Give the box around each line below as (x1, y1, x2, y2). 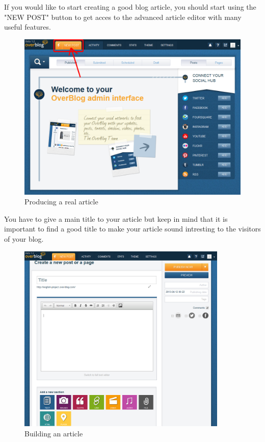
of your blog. (4, 234, 44, 244)
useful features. (4, 21, 51, 32)
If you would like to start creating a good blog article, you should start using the (4, 2, 256, 12)
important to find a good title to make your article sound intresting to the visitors (4, 223, 261, 234)
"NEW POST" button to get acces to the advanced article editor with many (4, 11, 242, 22)
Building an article (24, 428, 83, 438)
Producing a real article (24, 196, 98, 207)
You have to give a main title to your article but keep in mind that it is (4, 213, 228, 224)
